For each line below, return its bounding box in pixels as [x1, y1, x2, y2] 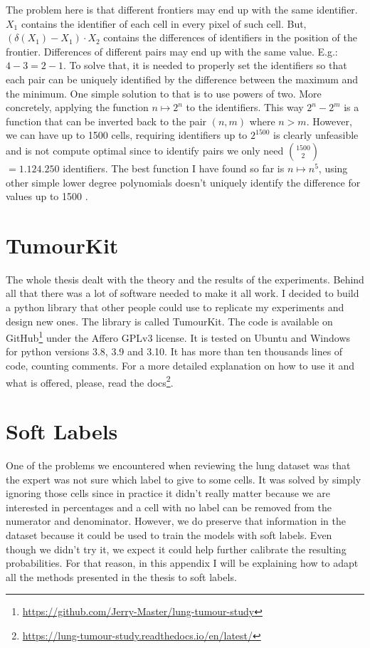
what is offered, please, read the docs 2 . [6, 372, 174, 390]
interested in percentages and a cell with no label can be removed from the [6, 499, 332, 514]
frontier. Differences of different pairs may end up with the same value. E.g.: [6, 43, 338, 58]
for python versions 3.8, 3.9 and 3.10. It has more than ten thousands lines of [6, 344, 343, 359]
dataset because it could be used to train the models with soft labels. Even [6, 528, 332, 542]
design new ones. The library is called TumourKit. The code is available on [6, 313, 333, 328]
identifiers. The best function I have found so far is [63, 160, 285, 175]
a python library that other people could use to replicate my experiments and [6, 300, 344, 315]
